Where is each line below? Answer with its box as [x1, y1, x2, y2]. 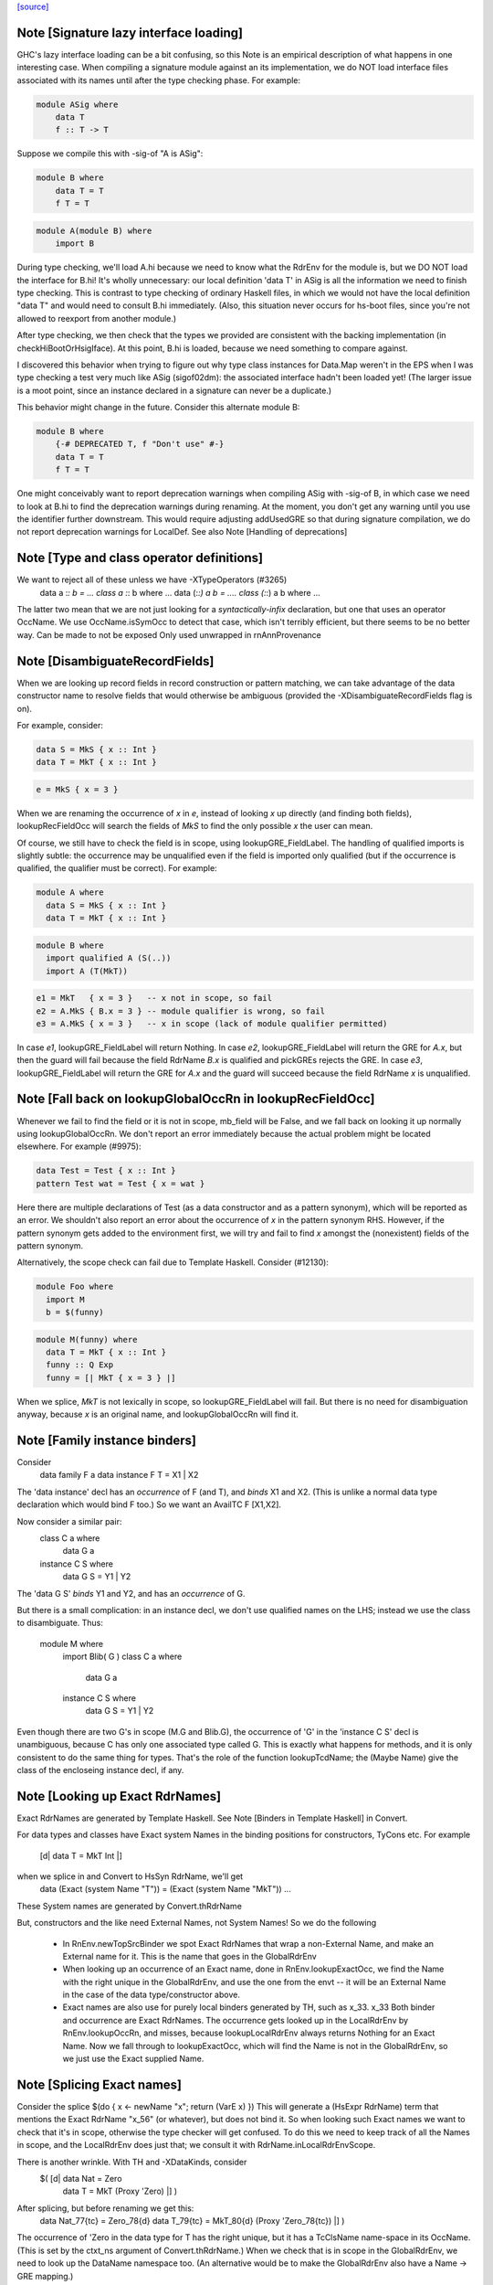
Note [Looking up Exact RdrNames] [16, 1788, 222, 1804]
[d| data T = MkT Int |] [39, 1850, 122, 1861]
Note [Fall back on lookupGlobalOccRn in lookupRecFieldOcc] [16, 1091, 375, 1107]
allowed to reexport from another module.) [16, 313, 177, 324]
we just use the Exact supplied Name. [62, 2053, 205, 2065]
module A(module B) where [36, 225, 152, 236]
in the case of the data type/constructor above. [62, 1989, 241, 2001]
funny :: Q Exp [46, 1360, 114, 1370]
